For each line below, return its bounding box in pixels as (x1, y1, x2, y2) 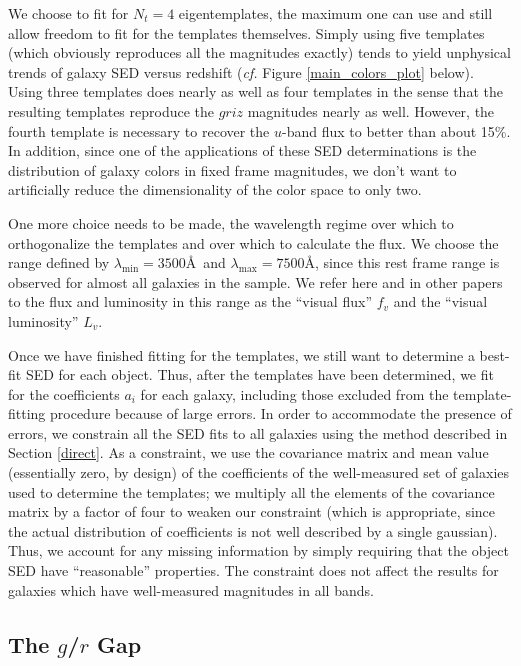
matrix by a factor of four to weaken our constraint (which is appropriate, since (8, 501, 496, 522)
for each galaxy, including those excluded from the (140, 383, 449, 404)
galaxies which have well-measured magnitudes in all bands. (8, 579, 374, 600)
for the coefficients (8, 383, 120, 404)
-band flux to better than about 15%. (281, 120, 511, 141)
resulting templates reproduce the (8, 100, 214, 121)
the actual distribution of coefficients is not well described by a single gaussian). (8, 520, 498, 541)
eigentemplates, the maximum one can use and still (178, 3, 493, 23)
